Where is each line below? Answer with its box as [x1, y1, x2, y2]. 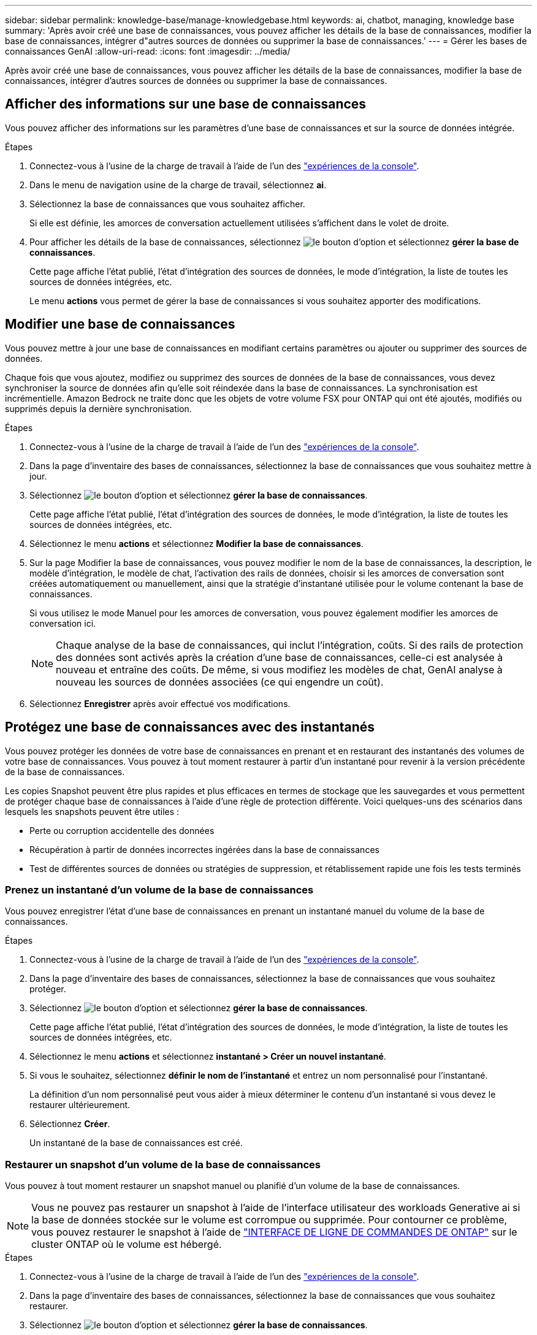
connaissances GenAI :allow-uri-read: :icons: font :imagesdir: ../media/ [5, 46, 291, 56]
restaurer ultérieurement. [29, 1100, 131, 1111]
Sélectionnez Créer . [29, 1119, 110, 1130]
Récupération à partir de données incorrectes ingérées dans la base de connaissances [29, 844, 379, 855]
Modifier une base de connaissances [5, 316, 235, 332]
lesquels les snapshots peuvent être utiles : [5, 806, 180, 817]
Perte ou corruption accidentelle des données [29, 825, 215, 836]
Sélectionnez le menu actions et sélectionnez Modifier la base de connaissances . [29, 538, 364, 549]
